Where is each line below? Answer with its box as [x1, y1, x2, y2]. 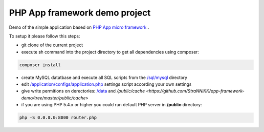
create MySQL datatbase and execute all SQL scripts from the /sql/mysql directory [21, 75, 188, 80]
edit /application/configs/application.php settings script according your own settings [21, 81, 192, 87]
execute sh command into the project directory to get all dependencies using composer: [21, 49, 199, 55]
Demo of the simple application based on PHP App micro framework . [9, 24, 149, 30]
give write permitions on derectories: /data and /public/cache [21, 88, 145, 94]
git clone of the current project [21, 42, 83, 48]
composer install [19, 62, 61, 68]
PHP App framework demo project [9, 7, 151, 18]
